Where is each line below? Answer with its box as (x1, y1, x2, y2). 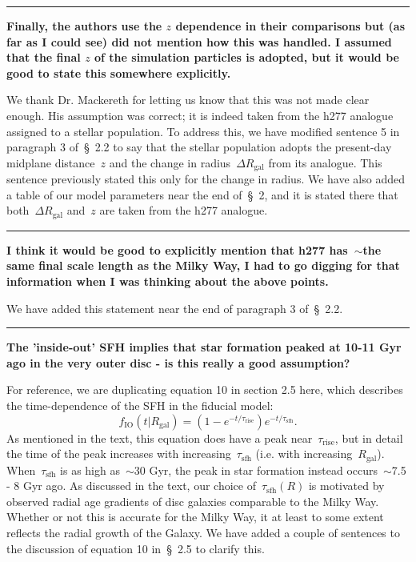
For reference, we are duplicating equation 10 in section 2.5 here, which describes (6, 381, 403, 398)
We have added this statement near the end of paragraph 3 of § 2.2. (6, 299, 343, 316)
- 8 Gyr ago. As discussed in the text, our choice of (6, 477, 256, 494)
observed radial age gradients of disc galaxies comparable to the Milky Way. (6, 492, 379, 509)
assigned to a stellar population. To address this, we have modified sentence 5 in (6, 122, 400, 139)
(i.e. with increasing (255, 445, 353, 462)
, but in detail (334, 429, 403, 446)
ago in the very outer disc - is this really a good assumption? (6, 354, 350, 371)
